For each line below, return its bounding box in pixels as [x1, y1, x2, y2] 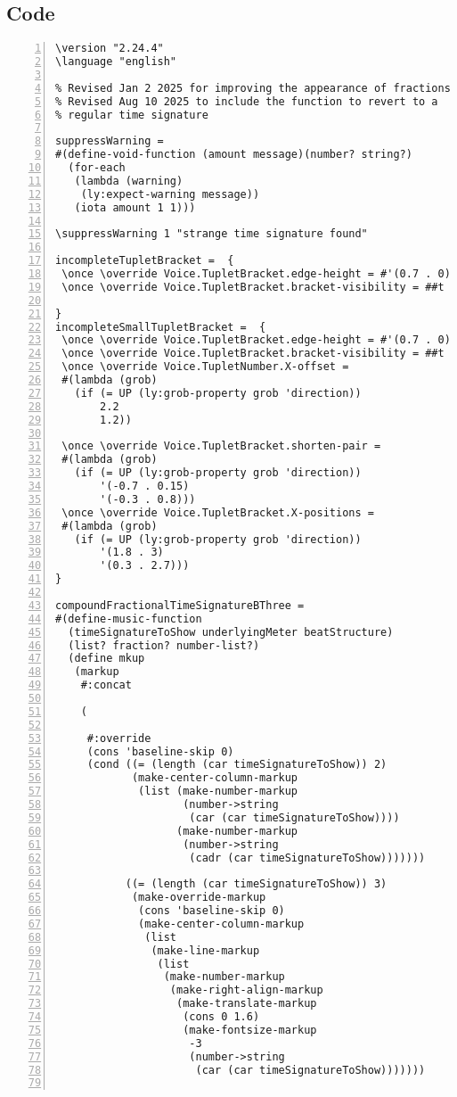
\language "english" [55, 55, 177, 69]
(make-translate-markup [176, 997, 317, 1010]
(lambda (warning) [74, 174, 184, 187]
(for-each [68, 161, 126, 175]
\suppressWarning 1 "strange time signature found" [55, 227, 368, 241]
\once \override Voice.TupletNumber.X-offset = [61, 360, 349, 374]
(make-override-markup [131, 891, 266, 904]
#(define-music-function [55, 612, 202, 625]
